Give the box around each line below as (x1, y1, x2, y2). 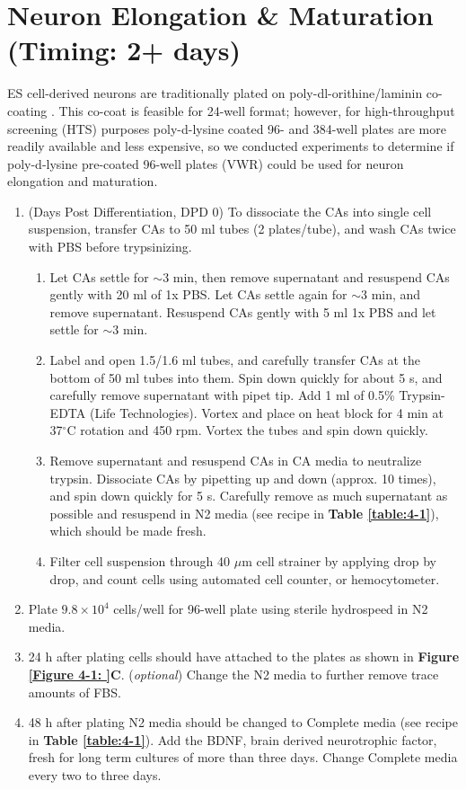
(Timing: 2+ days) (7, 31, 241, 68)
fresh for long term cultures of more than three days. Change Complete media (28, 748, 458, 767)
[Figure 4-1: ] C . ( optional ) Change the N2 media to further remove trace (28, 664, 439, 683)
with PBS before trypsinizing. (28, 237, 192, 256)
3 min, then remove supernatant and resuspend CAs (163, 267, 450, 286)
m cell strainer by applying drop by (242, 551, 436, 570)
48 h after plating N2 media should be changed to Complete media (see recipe (28, 713, 458, 732)
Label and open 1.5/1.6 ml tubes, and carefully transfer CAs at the (49, 351, 420, 369)
